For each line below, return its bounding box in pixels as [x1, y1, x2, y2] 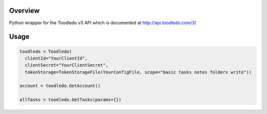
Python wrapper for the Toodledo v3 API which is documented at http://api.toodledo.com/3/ [9, 20, 196, 26]
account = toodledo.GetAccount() [19, 83, 101, 89]
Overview [9, 6, 40, 15]
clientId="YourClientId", [25, 55, 88, 61]
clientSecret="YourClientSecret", [25, 62, 109, 68]
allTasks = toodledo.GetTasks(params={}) [19, 97, 122, 103]
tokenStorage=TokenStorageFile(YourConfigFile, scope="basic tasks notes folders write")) [25, 69, 252, 75]
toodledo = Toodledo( [19, 48, 72, 54]
